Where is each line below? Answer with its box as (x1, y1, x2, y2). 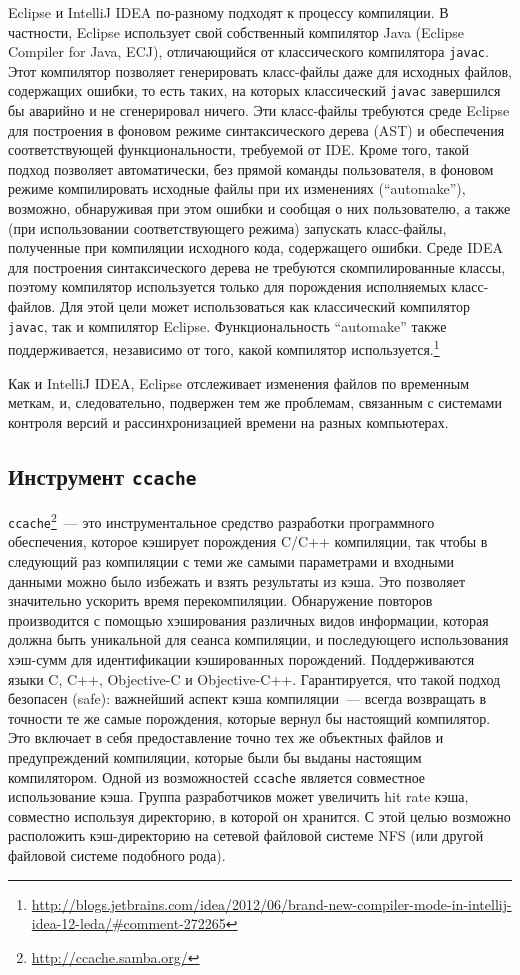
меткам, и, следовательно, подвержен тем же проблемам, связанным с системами (8, 392, 502, 413)
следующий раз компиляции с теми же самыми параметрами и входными (8, 551, 455, 571)
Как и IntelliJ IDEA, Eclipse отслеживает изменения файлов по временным (8, 372, 470, 393)
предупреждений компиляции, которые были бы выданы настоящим (8, 746, 422, 767)
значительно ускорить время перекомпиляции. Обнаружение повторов (8, 590, 433, 611)
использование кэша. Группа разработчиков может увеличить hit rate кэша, (8, 786, 469, 807)
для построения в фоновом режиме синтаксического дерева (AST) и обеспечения (8, 119, 505, 140)
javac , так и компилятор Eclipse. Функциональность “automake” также (8, 315, 447, 336)
